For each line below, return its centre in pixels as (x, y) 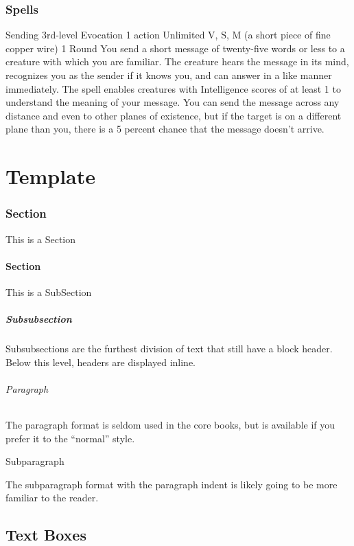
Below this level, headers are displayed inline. (101, 362)
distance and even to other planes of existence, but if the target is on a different (174, 115)
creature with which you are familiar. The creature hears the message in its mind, (177, 61)
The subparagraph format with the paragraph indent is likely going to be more (172, 484)
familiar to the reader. (52, 498)
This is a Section (41, 239)
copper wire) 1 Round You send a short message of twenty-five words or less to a (175, 48)
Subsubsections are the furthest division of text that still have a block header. (169, 349)
